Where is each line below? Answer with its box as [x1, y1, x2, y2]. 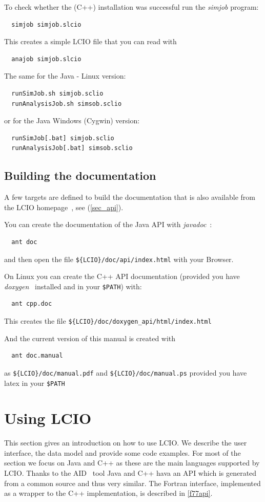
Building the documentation [4, 168, 156, 183]
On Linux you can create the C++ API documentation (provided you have [4, 271, 240, 282]
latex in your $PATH [4, 377, 65, 388]
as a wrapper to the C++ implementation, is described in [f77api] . [4, 488, 213, 498]
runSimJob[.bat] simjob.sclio [11, 134, 114, 142]
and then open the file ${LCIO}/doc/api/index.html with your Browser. [4, 253, 234, 264]
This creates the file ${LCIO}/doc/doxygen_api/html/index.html [4, 315, 212, 326]
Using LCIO [4, 407, 92, 429]
